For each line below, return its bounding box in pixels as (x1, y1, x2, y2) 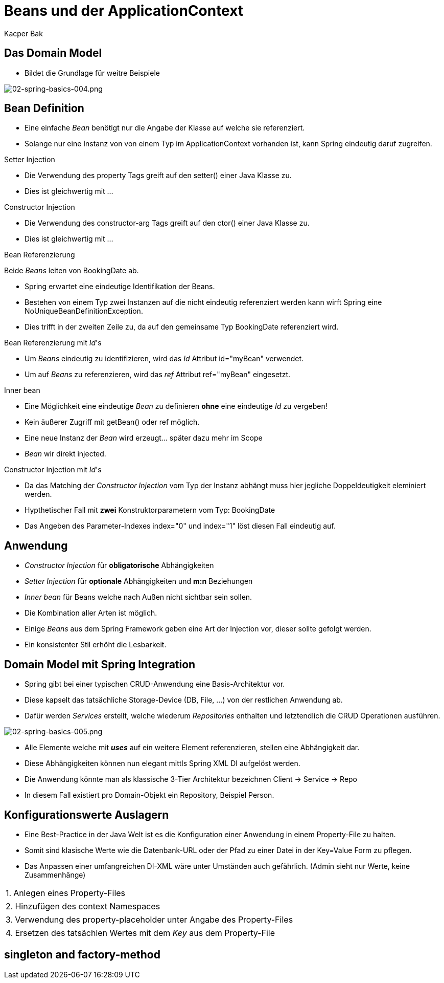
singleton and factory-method (4, 948, 160, 962)
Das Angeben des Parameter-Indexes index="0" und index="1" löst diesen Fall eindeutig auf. (25, 521, 336, 531)
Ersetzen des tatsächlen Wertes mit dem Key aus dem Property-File (15, 927, 275, 938)
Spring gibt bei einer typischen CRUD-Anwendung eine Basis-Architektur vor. (25, 680, 285, 689)
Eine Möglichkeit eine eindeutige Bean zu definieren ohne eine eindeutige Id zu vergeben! (25, 402, 328, 411)
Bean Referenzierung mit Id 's (4, 338, 102, 347)
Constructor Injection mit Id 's (4, 465, 102, 474)
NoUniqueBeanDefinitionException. (25, 307, 143, 316)
